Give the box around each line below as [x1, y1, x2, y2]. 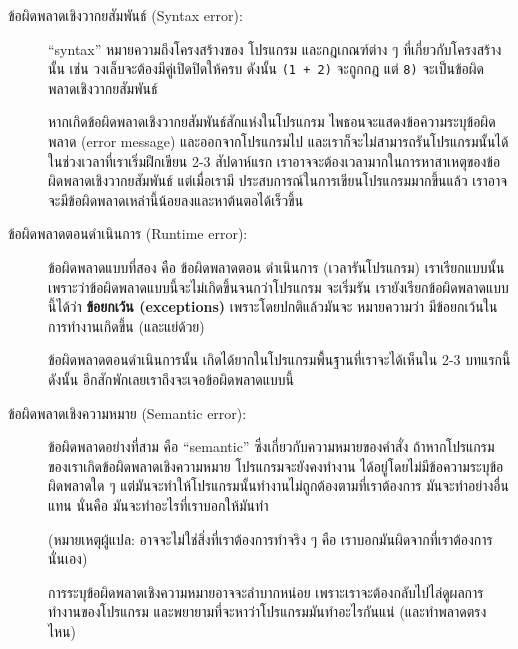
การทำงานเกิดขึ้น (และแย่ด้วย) [48, 315, 205, 336]
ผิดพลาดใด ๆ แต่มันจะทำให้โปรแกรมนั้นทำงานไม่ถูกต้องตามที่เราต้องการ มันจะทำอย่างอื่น [48, 475, 509, 496]
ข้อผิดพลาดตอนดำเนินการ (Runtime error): [8, 223, 248, 244]
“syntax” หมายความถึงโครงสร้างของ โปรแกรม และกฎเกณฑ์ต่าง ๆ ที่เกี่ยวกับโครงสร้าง [48, 38, 502, 59]
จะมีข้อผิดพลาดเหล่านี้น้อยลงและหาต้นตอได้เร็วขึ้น [48, 189, 304, 210]
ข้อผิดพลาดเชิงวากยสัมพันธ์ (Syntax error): [8, 5, 243, 25]
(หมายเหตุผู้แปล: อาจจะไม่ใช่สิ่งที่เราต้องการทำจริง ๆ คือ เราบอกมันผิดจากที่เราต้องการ [48, 528, 493, 549]
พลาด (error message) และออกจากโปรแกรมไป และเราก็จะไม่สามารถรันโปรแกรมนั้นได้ [48, 131, 509, 152]
